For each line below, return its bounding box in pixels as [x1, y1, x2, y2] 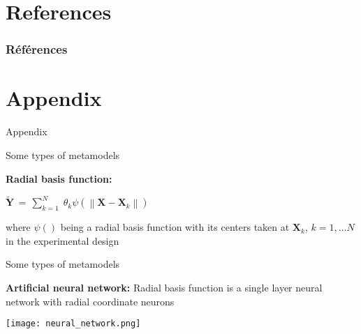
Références [6, 40, 68, 58]
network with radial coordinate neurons [6, 294, 175, 308]
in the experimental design [6, 233, 119, 248]
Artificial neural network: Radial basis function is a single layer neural [6, 280, 323, 294]
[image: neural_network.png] [6, 319, 141, 329]
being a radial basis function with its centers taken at [60, 220, 290, 234]
